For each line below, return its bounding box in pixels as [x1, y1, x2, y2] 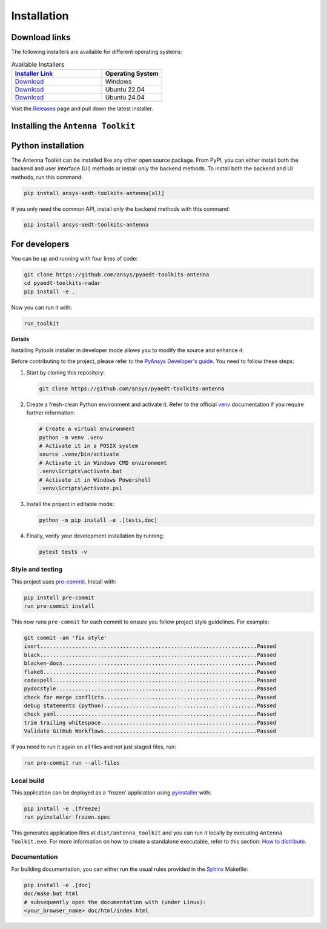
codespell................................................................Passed [24, 676, 277, 684]
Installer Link [15, 69, 53, 78]
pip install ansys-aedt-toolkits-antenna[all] [24, 190, 165, 196]
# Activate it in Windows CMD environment [39, 459, 167, 466]
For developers [11, 239, 70, 249]
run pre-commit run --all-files [24, 759, 121, 767]
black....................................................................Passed [24, 651, 277, 658]
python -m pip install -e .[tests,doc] [39, 516, 157, 524]
